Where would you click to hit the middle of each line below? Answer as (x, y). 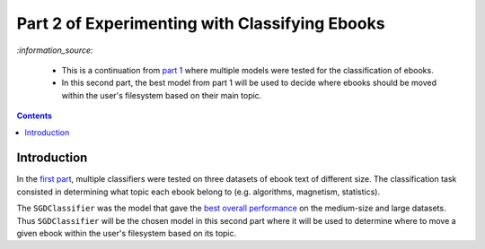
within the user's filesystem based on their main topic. (162, 95)
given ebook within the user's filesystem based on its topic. (127, 233)
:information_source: (55, 50)
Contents (35, 116)
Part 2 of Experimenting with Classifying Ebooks (201, 23)
